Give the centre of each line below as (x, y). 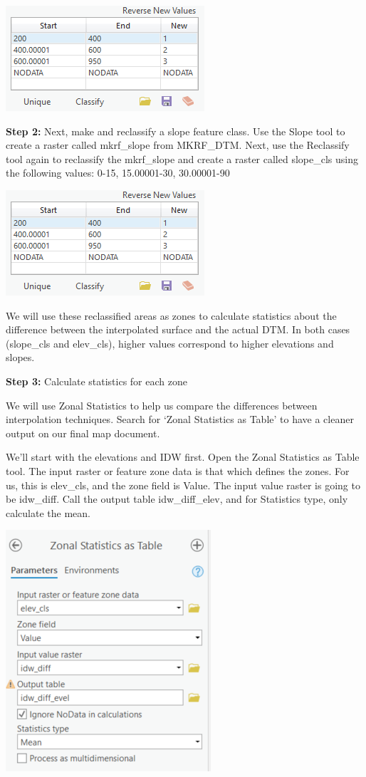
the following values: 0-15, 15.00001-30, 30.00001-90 (118, 173)
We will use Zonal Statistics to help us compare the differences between (162, 405)
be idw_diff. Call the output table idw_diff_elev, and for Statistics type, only (177, 499)
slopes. (20, 357)
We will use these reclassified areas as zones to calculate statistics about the (171, 315)
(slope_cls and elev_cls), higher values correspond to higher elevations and (170, 343)
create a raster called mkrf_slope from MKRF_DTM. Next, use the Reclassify (178, 145)
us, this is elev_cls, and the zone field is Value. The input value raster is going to (183, 485)
